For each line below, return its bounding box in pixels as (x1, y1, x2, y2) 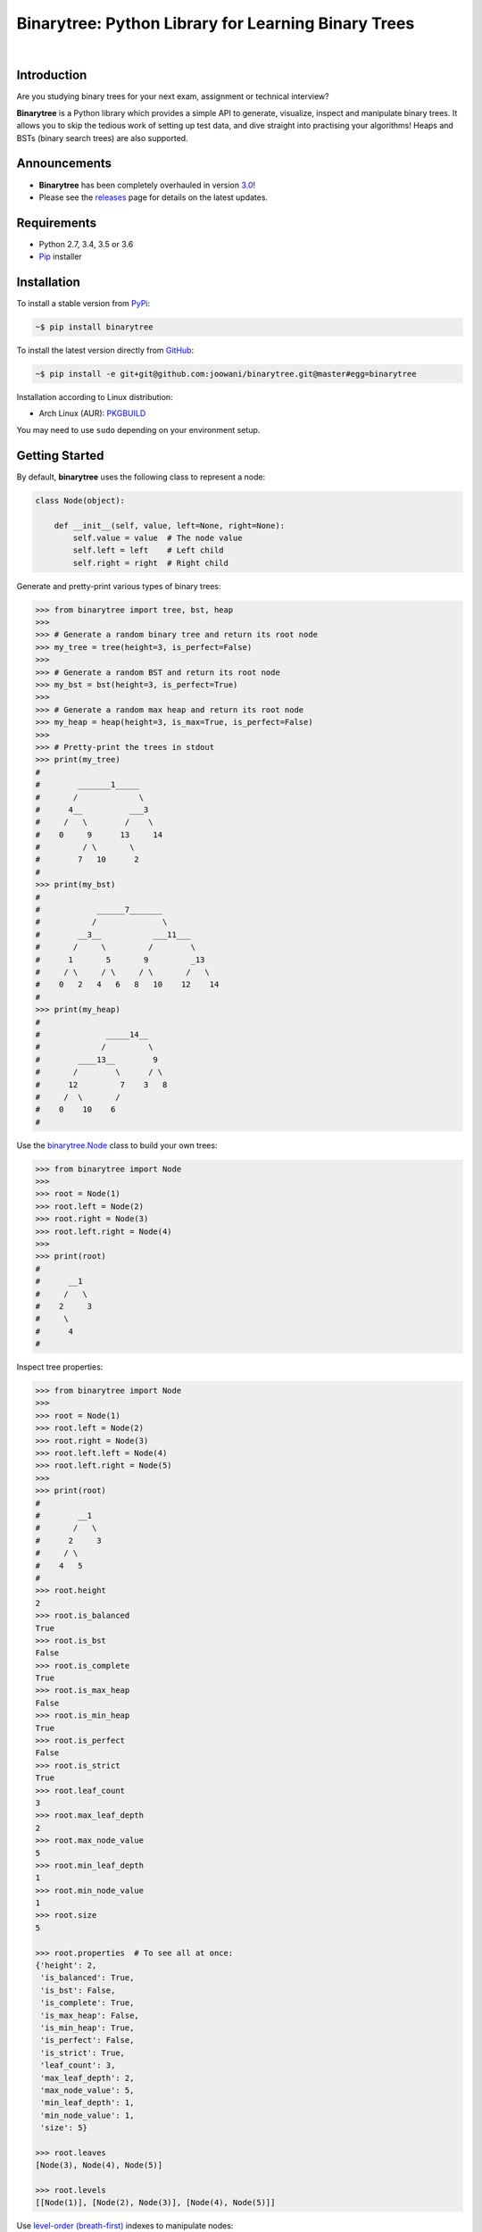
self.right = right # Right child (72, 558, 229, 568)
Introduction (16, 68, 87, 83)
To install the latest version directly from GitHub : (16, 345, 195, 356)
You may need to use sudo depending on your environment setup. (16, 424, 261, 435)
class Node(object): (35, 496, 125, 505)
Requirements (16, 215, 97, 230)
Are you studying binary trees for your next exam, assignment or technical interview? (16, 91, 329, 102)
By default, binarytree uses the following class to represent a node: (16, 471, 266, 482)
